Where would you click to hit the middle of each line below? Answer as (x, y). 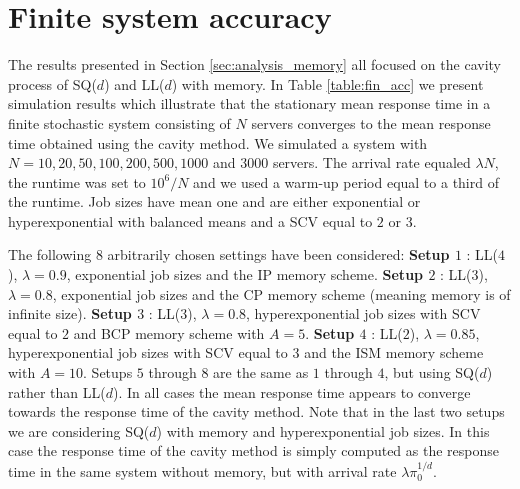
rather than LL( (57, 391)
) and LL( (134, 83)
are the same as (261, 372)
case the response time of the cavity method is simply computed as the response (254, 450)
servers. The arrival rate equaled (371, 162)
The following (50, 254)
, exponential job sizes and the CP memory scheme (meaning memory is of (281, 293)
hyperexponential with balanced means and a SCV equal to (190, 220)
